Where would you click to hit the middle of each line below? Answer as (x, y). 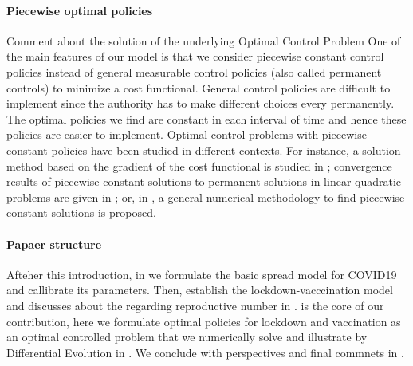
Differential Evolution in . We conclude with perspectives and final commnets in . (205, 352)
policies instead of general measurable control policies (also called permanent (194, 71)
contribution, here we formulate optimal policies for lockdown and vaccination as (204, 321)
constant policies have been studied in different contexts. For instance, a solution (204, 150)
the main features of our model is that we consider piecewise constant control (195, 56)
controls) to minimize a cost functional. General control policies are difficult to (199, 87)
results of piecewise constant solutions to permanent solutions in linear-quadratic (204, 181)
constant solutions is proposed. (81, 213)
